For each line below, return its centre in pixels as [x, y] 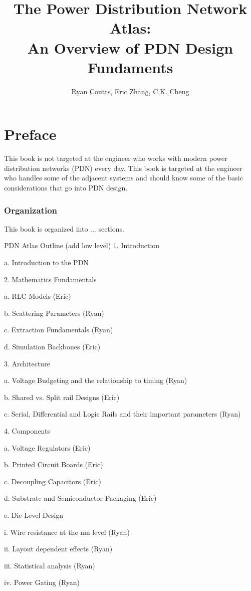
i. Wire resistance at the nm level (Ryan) [67, 532]
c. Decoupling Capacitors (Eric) [53, 481]
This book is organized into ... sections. [64, 228]
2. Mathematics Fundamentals [50, 279]
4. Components [27, 430]
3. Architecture [27, 363]
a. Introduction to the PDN [46, 262]
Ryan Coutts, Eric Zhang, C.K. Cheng [130, 91]
